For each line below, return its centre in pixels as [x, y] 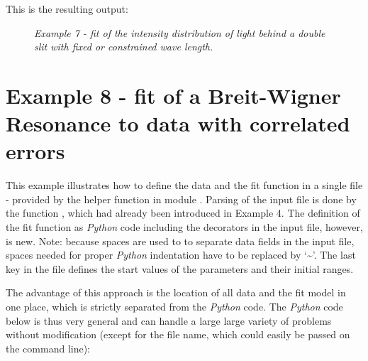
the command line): [48, 348]
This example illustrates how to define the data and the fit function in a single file [184, 185]
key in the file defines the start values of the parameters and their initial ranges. [180, 268]
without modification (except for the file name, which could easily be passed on [178, 334]
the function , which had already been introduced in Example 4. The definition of [183, 213]
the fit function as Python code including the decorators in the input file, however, [184, 227]
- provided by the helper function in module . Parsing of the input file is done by [181, 199]
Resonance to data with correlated [178, 123]
